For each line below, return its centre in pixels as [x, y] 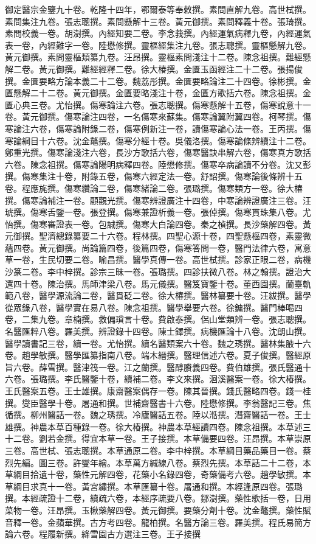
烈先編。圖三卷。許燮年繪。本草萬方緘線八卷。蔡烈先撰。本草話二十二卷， [154, 462]
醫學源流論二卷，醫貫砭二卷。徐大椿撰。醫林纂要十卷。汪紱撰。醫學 [175, 295]
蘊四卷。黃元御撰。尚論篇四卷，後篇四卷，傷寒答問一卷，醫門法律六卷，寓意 [158, 247]
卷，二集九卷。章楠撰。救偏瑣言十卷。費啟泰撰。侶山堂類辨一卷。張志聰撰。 [158, 319]
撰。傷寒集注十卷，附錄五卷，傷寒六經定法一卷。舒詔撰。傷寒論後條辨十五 [154, 176]
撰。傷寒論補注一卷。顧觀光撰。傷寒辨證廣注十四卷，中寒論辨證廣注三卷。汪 [158, 200]
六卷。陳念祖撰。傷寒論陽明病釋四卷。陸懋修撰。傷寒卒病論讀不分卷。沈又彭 [158, 164]
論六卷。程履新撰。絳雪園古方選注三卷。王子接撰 [103, 534]
